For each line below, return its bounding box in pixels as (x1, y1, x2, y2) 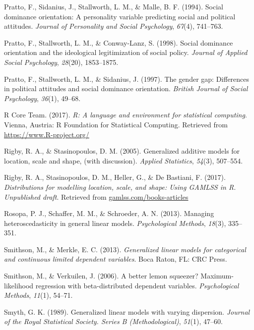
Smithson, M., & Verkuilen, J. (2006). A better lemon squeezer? (4, 271, 198, 281)
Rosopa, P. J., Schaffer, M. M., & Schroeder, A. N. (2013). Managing (4, 208, 214, 219)
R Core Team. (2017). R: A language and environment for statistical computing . (4, 110, 247, 120)
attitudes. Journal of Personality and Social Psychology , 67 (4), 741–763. (4, 21, 223, 31)
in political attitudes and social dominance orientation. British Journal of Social (4, 83, 248, 94)
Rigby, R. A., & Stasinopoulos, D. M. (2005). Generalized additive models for (4, 146, 240, 156)
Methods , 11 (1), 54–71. (4, 290, 73, 300)
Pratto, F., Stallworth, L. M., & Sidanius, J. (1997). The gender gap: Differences (4, 73, 250, 84)
